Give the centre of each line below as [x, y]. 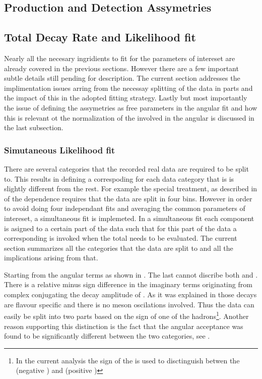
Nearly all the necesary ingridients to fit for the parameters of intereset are [120, 58]
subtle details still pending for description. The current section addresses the [122, 78]
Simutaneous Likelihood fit [60, 150]
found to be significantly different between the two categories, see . [107, 336]
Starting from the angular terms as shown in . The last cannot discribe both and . [131, 274]
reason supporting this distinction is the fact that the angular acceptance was [124, 326]
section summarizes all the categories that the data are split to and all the [119, 248]
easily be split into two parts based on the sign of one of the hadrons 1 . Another [126, 315]
